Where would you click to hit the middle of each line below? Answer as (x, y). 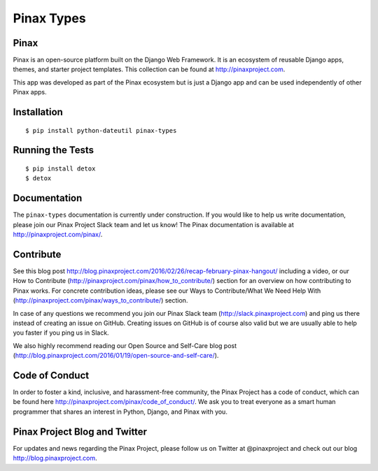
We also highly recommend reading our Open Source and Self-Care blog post (125, 345)
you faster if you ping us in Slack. (61, 333)
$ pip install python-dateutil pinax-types (101, 130)
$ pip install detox (61, 169)
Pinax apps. (30, 92)
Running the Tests (54, 150)
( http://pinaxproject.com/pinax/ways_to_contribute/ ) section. (100, 300)
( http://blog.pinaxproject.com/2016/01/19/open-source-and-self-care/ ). (116, 356)
